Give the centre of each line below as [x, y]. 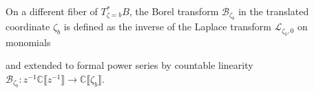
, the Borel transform [174, 11]
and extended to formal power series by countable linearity [129, 65]
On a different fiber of [52, 11]
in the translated [274, 11]
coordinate [28, 27]
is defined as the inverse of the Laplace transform [167, 27]
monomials [28, 42]
